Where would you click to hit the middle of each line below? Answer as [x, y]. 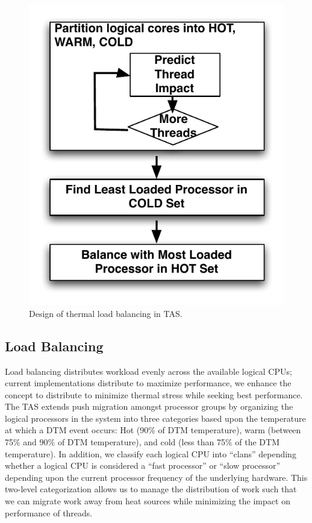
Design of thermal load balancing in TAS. [106, 313]
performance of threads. [49, 512]
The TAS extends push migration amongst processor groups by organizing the [149, 406]
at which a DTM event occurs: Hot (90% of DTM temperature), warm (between [153, 430]
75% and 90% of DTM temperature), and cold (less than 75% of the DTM [142, 442]
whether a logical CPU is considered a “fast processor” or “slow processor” [143, 465]
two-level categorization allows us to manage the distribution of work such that [151, 489]
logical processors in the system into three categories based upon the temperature [155, 418]
